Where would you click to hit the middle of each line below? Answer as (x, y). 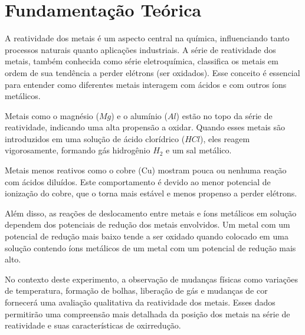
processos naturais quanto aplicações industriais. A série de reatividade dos (140, 49)
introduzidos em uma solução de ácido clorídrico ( (95, 138)
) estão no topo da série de (224, 115)
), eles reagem (225, 138)
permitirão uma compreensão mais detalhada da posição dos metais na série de (147, 313)
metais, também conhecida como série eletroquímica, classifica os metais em (142, 61)
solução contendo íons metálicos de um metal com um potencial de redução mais (150, 247)
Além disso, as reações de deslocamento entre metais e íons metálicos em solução (151, 213)
